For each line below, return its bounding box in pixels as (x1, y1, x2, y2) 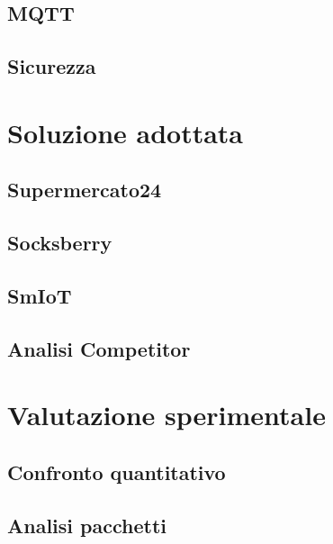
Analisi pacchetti (7, 511, 166, 539)
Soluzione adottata (7, 113, 244, 150)
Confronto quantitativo (7, 458, 226, 485)
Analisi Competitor (7, 334, 191, 362)
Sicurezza (7, 52, 96, 80)
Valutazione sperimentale (7, 396, 326, 433)
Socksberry (7, 229, 112, 257)
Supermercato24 (7, 176, 162, 204)
